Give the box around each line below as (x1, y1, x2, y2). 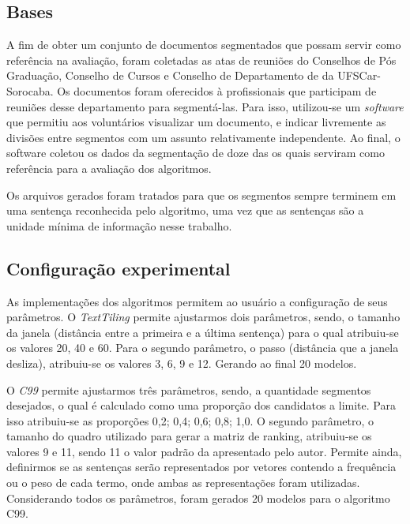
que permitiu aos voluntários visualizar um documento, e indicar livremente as (6, 114, 386, 130)
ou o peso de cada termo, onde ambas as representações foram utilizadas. (6, 474, 360, 491)
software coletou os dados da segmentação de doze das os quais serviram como (6, 144, 385, 161)
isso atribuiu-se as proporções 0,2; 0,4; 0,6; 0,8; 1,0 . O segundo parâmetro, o (6, 412, 374, 429)
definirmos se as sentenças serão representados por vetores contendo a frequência (6, 458, 397, 475)
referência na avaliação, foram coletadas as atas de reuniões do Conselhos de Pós (6, 51, 397, 68)
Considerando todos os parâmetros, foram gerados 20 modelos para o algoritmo (6, 489, 390, 506)
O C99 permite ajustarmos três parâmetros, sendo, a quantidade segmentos (6, 381, 371, 398)
